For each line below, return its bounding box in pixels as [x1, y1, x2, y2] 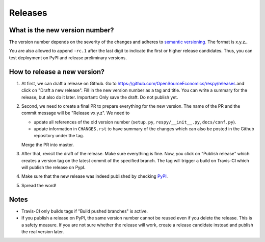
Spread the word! [21, 182, 56, 188]
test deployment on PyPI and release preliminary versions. [9, 54, 127, 61]
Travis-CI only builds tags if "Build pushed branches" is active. [21, 208, 148, 214]
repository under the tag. [33, 133, 84, 139]
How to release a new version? [9, 68, 105, 76]
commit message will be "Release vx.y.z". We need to [21, 110, 130, 116]
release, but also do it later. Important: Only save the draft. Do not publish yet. [21, 94, 179, 100]
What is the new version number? [9, 26, 114, 34]
